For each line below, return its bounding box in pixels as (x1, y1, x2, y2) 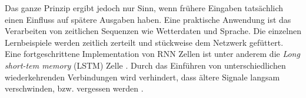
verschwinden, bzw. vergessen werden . (5, 82, 144, 94)
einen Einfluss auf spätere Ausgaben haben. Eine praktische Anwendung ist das (5, 13, 291, 25)
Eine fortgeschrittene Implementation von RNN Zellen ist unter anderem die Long (5, 48, 300, 60)
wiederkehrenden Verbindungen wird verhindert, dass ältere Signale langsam (5, 70, 280, 83)
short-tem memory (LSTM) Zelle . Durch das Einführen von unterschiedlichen (5, 59, 286, 71)
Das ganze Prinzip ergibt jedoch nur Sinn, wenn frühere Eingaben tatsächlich (5, 2, 284, 13)
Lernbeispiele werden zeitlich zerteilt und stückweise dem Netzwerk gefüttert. (5, 36, 284, 48)
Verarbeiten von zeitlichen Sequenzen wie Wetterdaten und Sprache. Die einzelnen (5, 25, 301, 37)
